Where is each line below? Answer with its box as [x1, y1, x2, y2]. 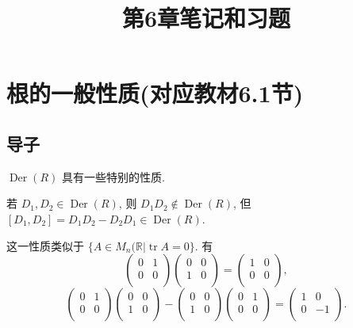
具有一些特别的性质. [61, 168, 165, 185]
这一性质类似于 [6, 237, 84, 254]
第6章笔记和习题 [121, 2, 291, 34]
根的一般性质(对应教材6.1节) [6, 77, 304, 109]
